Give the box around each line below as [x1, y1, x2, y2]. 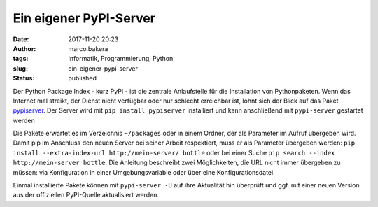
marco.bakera [68, 44, 108, 52]
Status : [13, 74, 35, 83]
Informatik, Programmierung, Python [68, 55, 174, 63]
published [68, 74, 97, 83]
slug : [13, 64, 28, 73]
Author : [13, 44, 36, 52]
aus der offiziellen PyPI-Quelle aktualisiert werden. [13, 191, 159, 199]
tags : [13, 55, 29, 63]
